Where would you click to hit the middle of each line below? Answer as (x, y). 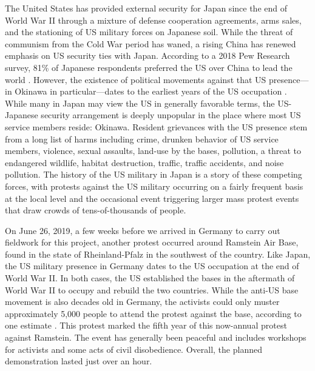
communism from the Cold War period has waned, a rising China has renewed (151, 43)
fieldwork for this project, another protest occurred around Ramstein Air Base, (152, 242)
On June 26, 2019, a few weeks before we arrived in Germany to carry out (143, 230)
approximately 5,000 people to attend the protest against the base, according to (153, 313)
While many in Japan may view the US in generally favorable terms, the (140, 103)
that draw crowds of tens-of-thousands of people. (96, 210)
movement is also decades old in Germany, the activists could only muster (142, 302)
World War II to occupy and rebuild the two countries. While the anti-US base (152, 289)
